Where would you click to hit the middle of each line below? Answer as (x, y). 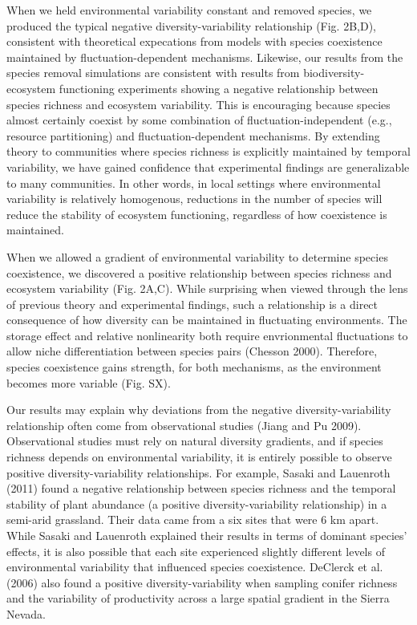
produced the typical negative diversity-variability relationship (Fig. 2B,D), (192, 25)
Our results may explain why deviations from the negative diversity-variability (199, 410)
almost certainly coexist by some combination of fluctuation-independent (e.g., (199, 120)
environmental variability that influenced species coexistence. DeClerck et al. (195, 567)
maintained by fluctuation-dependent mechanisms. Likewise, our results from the (205, 57)
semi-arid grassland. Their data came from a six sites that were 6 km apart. (193, 519)
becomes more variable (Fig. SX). (89, 382)
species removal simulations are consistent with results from (153, 73)
